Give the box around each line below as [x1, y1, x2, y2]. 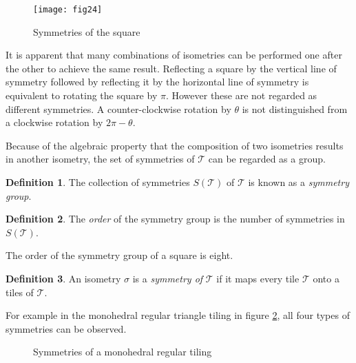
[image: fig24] [33, 5, 103, 14]
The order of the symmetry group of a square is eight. [6, 248, 233, 262]
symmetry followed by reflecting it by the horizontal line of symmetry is [6, 74, 309, 89]
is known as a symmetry [248, 175, 349, 189]
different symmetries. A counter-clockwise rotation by [6, 101, 231, 116]
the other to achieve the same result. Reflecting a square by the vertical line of [6, 61, 337, 75]
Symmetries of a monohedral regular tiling [33, 344, 212, 359]
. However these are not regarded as [165, 88, 317, 103]
